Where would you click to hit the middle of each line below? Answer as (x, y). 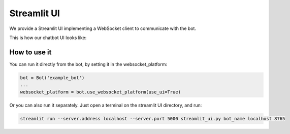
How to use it (30, 52)
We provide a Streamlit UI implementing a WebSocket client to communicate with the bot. (103, 28)
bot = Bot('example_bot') (52, 78)
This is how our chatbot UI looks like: (48, 38)
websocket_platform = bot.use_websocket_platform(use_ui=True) (101, 92)
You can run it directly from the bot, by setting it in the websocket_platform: (88, 64)
